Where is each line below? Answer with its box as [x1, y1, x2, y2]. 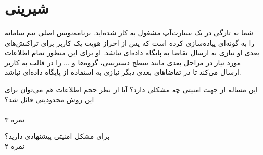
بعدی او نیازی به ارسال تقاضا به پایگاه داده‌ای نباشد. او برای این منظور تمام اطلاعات [5, 47, 259, 58]
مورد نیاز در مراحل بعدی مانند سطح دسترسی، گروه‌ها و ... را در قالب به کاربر [5, 57, 241, 67]
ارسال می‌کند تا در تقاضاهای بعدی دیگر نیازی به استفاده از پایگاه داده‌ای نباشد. [5, 67, 241, 77]
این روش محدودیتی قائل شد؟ [5, 94, 94, 104]
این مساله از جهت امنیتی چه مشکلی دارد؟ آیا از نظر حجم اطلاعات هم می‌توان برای [5, 84, 258, 94]
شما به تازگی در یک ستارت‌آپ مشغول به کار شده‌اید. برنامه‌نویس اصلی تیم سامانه [5, 27, 254, 37]
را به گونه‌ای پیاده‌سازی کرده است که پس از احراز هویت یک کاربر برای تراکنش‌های [5, 37, 255, 48]
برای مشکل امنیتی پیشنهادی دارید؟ [5, 131, 110, 141]
